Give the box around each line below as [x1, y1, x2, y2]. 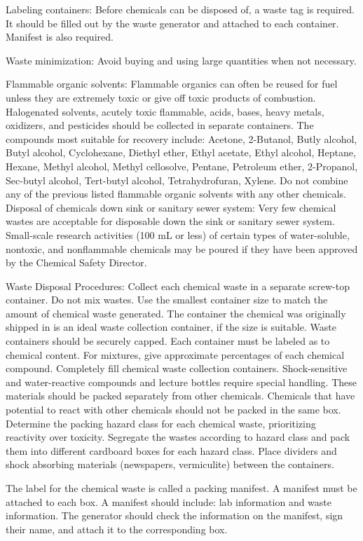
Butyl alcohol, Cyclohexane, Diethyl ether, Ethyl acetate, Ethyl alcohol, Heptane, [6, 145, 356, 160]
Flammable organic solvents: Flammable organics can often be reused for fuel [6, 76, 338, 91]
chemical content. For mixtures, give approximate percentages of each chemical [6, 347, 345, 362]
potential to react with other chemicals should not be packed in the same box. [6, 402, 341, 417]
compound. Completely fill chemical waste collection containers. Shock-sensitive [6, 361, 348, 376]
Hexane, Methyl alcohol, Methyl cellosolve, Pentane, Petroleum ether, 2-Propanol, [6, 158, 358, 173]
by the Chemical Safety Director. [6, 255, 147, 270]
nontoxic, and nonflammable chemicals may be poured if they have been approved [6, 241, 358, 256]
